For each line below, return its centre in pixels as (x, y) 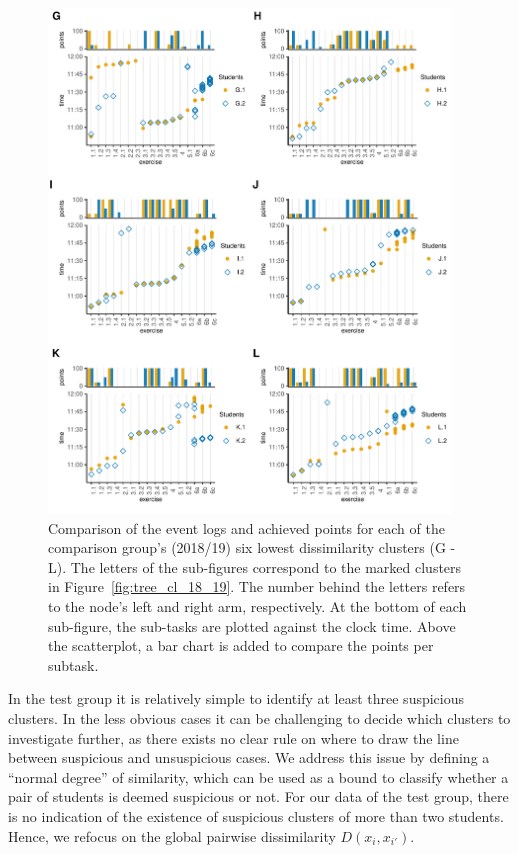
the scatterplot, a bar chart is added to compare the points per (241, 645)
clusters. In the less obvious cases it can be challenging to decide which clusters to (259, 718)
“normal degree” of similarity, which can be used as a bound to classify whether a (258, 776)
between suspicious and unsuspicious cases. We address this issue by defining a (249, 757)
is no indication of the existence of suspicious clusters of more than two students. (256, 815)
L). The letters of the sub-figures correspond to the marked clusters (255, 566)
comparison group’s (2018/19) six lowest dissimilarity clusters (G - (252, 547)
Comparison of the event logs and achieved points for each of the (246, 527)
